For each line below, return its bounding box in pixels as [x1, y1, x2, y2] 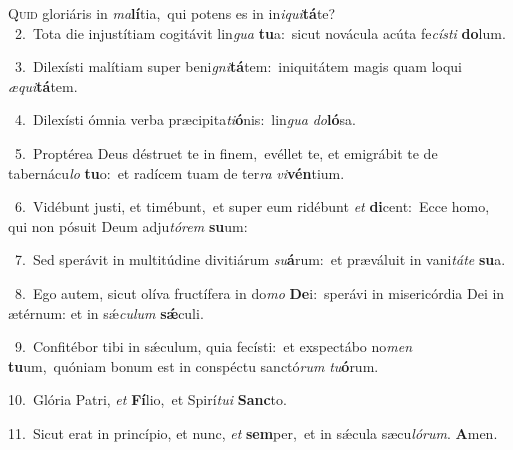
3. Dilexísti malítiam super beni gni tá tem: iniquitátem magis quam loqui [14, 56, 462, 77]
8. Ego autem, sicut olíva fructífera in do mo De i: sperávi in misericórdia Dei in [14, 282, 505, 303]
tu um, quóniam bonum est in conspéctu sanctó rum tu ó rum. [8, 355, 379, 376]
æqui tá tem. [8, 75, 78, 96]
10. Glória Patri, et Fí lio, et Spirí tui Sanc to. [8, 389, 287, 410]
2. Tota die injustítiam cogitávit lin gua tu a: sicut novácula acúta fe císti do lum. [14, 22, 506, 43]
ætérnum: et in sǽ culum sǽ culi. [8, 302, 204, 323]
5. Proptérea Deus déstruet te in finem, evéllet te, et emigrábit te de [14, 142, 438, 163]
